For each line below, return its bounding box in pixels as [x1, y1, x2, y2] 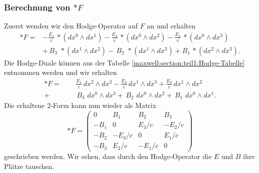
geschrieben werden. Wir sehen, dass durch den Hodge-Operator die [4, 151, 212, 161]
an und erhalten [146, 20, 196, 31]
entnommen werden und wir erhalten [4, 67, 117, 77]
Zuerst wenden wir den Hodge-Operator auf [4, 20, 138, 31]
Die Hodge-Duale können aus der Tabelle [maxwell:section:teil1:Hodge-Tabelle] [4, 57, 245, 67]
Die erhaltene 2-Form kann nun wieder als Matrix [4, 100, 156, 110]
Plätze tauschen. [4, 161, 54, 171]
